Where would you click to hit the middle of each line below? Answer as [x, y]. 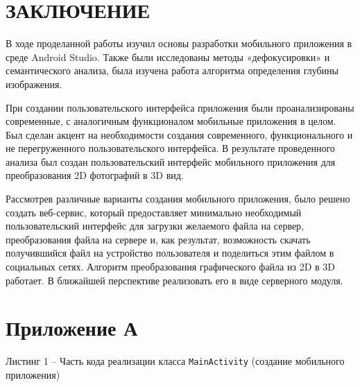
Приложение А [72, 328]
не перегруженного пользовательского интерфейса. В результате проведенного [170, 148]
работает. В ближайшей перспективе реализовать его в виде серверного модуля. [174, 280]
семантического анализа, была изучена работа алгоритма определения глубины [172, 70]
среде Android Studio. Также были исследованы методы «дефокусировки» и [168, 57]
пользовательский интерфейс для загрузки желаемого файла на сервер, [155, 226]
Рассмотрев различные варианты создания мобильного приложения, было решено [178, 199]
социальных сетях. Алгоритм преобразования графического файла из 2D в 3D [170, 267]
